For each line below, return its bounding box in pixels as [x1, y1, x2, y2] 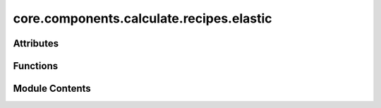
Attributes [13, 37, 59, 49]
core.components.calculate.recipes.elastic [13, 11, 272, 26]
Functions [13, 60, 59, 72]
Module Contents [13, 83, 91, 95]
